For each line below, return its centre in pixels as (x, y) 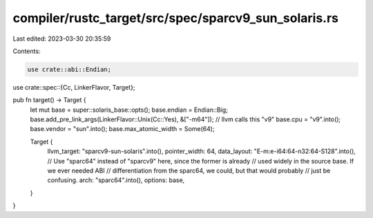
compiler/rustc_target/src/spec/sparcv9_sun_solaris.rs (175, 18)
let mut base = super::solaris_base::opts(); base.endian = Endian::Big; (129, 110)
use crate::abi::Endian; (69, 69)
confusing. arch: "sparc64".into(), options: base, (116, 180)
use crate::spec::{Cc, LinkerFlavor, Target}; (74, 87)
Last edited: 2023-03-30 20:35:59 (62, 39)
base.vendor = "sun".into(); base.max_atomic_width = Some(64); (122, 129)
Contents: (27, 51)
